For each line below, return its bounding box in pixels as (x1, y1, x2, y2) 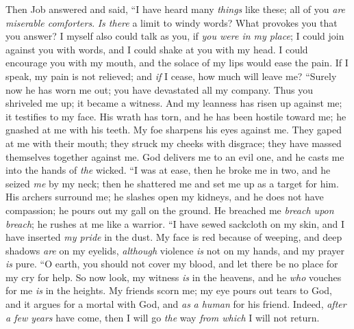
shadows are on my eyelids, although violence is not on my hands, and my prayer (5, 243, 344, 257)
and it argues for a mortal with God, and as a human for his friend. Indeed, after (5, 297, 346, 311)
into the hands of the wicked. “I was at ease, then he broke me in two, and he (5, 163, 331, 177)
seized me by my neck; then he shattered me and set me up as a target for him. (5, 176, 339, 190)
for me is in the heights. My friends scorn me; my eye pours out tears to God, (5, 283, 332, 298)
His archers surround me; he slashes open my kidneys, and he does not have (5, 189, 324, 204)
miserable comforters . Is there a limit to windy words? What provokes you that (5, 15, 338, 29)
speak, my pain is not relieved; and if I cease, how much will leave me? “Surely (5, 68, 337, 83)
